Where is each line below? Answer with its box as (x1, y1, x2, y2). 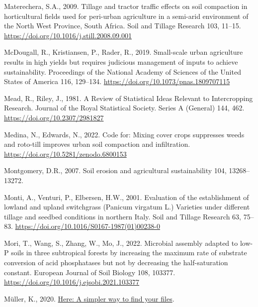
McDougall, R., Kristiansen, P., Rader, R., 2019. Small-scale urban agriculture (4, 47, 243, 57)
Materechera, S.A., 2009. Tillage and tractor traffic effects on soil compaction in (4, 1, 248, 11)
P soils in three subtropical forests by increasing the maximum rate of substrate (4, 247, 247, 258)
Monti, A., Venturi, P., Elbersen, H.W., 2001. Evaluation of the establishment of (4, 192, 249, 202)
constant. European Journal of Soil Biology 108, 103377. (4, 267, 175, 277)
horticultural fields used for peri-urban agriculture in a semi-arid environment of (4, 10, 249, 21)
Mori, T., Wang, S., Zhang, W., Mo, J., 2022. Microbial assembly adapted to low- (4, 237, 253, 248)
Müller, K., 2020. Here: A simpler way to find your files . (4, 293, 174, 304)
